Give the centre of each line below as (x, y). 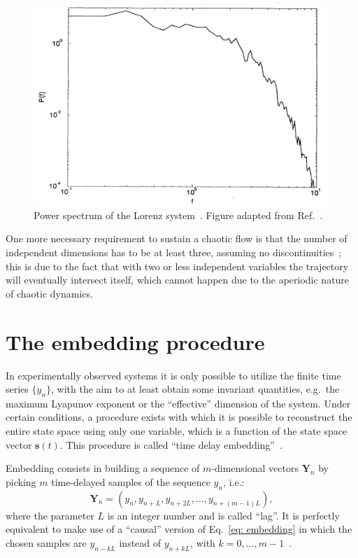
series (17, 389)
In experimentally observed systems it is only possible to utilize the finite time (173, 375)
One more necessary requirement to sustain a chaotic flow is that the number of (177, 238)
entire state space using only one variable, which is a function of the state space (177, 431)
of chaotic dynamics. (49, 293)
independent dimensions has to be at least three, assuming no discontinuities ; (174, 252)
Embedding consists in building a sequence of (103, 468)
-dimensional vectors (255, 468)
